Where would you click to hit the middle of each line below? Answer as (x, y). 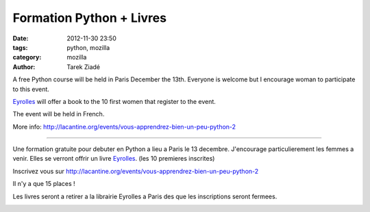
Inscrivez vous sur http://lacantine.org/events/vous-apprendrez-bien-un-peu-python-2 (136, 171)
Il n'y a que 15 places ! (44, 184)
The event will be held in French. (59, 114)
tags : (20, 47)
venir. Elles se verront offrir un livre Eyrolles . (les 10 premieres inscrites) (114, 159)
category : (27, 57)
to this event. (31, 89)
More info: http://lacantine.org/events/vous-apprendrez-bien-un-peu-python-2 (124, 127)
